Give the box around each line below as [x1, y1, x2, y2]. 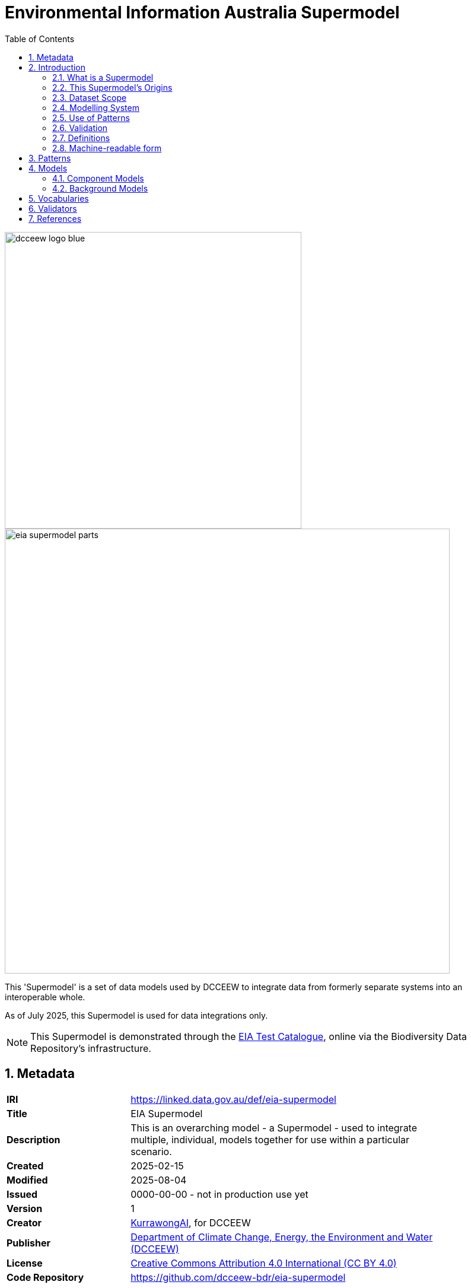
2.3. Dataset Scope [52, 92, 127, 103]
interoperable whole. [5, 991, 85, 1002]
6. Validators [28, 203, 77, 214]
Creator [7, 1216, 42, 1229]
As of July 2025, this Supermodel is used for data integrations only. [5, 1010, 268, 1020]
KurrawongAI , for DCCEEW [131, 1216, 251, 1229]
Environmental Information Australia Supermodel [5, 2, 400, 23]
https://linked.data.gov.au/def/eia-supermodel [131, 1093, 336, 1105]
